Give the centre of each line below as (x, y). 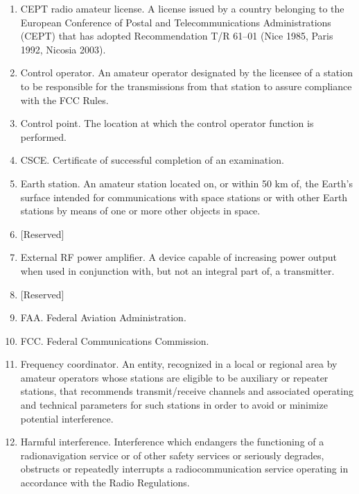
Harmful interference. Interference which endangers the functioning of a (172, 442)
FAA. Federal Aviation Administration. (103, 317)
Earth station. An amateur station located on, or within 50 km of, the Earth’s (186, 183)
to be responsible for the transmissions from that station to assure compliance (186, 86)
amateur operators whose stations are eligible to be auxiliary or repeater (174, 377)
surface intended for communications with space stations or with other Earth (184, 197)
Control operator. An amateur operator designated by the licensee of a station (186, 73)
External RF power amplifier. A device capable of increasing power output (179, 257)
